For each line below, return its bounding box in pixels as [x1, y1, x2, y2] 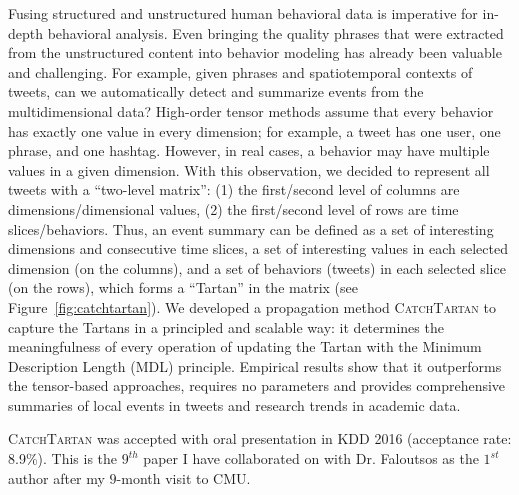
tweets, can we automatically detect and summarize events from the [8, 81, 424, 102]
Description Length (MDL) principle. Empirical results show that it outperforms [8, 355, 502, 376]
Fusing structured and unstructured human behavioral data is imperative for [8, 3, 478, 23]
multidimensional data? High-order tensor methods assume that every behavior [8, 100, 494, 121]
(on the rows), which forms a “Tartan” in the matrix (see [8, 277, 358, 298]
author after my [8, 467, 105, 488]
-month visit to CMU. [116, 467, 251, 488]
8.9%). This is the [8, 448, 118, 469]
